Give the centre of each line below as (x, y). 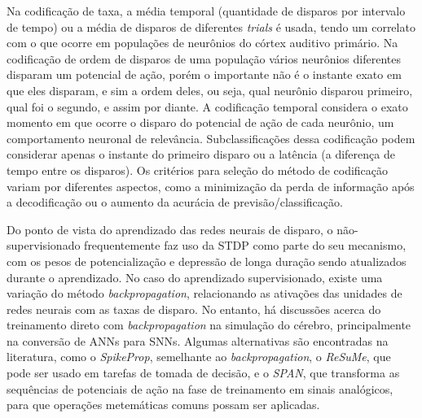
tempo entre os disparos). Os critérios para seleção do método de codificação (198, 170)
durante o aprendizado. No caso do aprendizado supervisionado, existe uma (195, 277)
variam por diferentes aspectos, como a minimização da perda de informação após (211, 186)
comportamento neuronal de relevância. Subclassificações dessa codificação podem (211, 138)
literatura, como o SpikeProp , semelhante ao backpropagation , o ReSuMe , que (199, 357)
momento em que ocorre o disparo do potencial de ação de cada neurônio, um (200, 122)
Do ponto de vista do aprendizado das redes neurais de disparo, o (170, 229)
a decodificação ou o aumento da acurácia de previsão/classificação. (175, 202)
